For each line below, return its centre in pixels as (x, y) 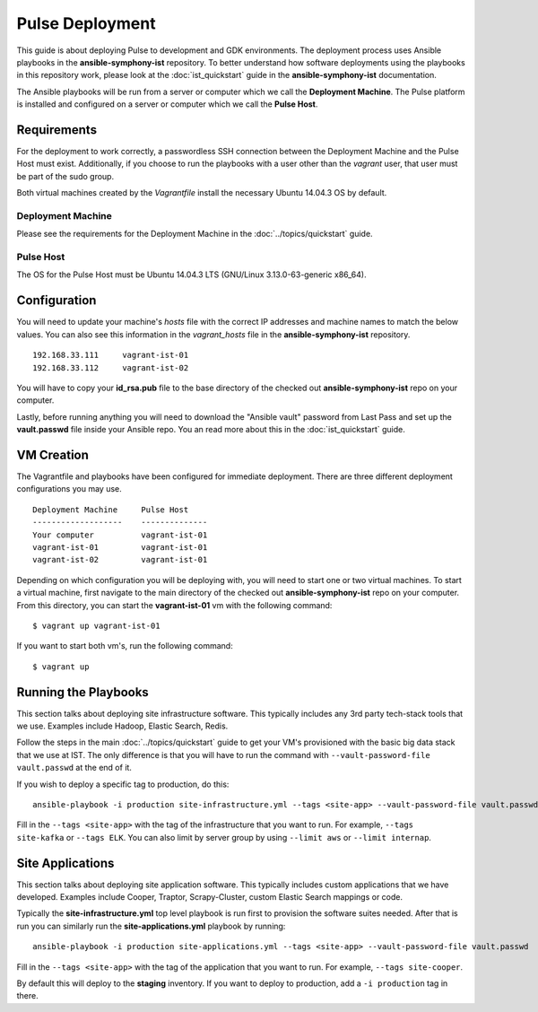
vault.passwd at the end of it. (74, 768)
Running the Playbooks (83, 692)
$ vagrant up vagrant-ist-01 (96, 625)
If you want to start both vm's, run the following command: (125, 646)
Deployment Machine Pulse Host (111, 510)
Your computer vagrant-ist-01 (120, 535)
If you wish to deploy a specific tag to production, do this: (123, 784)
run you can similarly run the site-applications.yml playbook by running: (151, 926)
